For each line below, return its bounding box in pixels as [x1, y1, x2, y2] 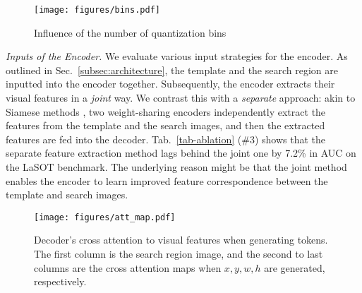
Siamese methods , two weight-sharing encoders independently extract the [6, 104, 326, 119]
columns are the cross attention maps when [34, 260, 222, 275]
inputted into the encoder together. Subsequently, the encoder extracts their [6, 76, 335, 91]
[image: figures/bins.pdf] [34, 5, 160, 15]
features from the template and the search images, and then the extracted [6, 118, 325, 133]
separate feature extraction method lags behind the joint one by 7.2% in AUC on [6, 145, 356, 160]
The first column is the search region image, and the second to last [34, 246, 323, 261]
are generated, [264, 260, 325, 275]
